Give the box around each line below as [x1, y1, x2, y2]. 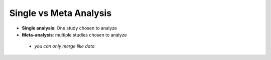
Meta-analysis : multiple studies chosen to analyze [22, 31, 127, 37]
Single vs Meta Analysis [9, 7, 112, 18]
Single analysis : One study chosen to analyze [22, 25, 117, 31]
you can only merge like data [34, 43, 95, 49]
